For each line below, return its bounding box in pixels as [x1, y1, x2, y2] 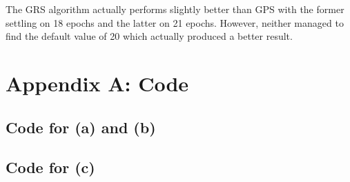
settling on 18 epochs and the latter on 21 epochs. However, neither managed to [6, 15, 344, 30]
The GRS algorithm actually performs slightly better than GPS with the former [6, 2, 344, 16]
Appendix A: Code [6, 69, 189, 97]
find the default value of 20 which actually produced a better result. [6, 29, 293, 43]
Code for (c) [6, 157, 95, 178]
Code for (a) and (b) [6, 116, 156, 137]
